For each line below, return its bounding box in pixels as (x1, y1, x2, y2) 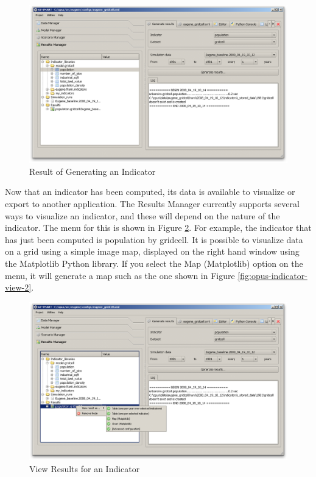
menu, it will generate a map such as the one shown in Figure (5, 269, 235, 281)
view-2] (5, 281, 32, 294)
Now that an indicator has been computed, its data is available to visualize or (5, 185, 295, 198)
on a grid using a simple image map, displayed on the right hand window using (5, 245, 300, 258)
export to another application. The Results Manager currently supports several (5, 197, 300, 210)
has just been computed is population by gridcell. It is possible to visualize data (5, 233, 303, 246)
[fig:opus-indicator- (237, 269, 307, 281)
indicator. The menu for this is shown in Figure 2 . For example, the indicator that (5, 221, 312, 234)
